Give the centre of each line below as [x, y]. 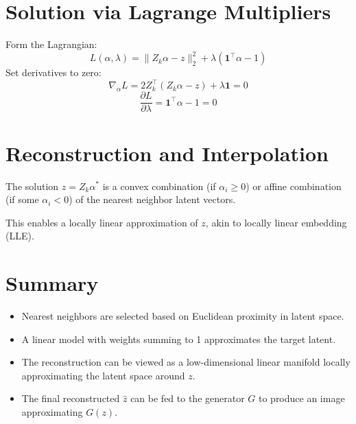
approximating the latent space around [103, 375]
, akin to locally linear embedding [276, 222]
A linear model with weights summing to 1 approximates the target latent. [179, 339]
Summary [52, 283]
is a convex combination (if [159, 186]
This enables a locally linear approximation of [102, 222]
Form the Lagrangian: [51, 44]
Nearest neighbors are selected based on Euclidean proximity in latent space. [183, 316]
